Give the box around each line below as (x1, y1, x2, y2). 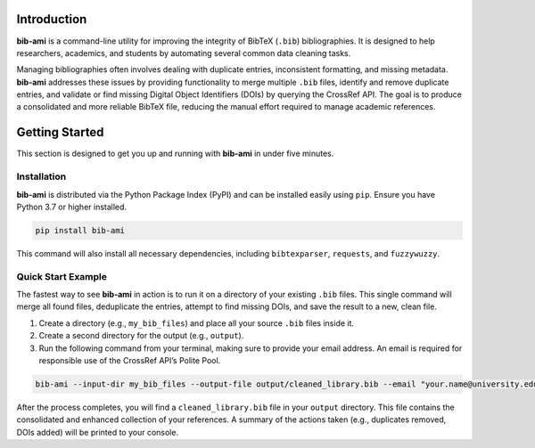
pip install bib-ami (35, 225, 125, 235)
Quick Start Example (16, 270, 107, 282)
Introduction (16, 12, 87, 27)
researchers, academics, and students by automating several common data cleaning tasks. (16, 47, 351, 58)
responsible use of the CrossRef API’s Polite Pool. (38, 354, 221, 365)
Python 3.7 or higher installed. (16, 201, 128, 212)
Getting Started (16, 125, 104, 140)
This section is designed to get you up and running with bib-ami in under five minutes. (16, 148, 334, 159)
